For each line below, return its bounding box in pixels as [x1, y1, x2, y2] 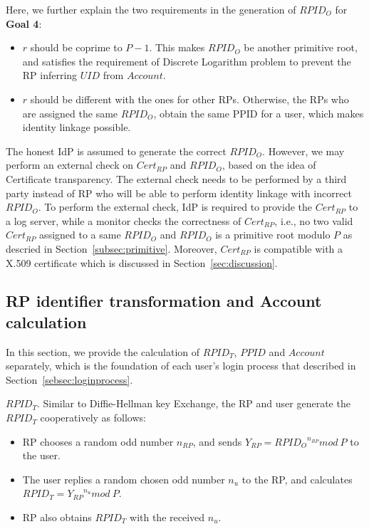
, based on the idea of [222, 157, 316, 172]
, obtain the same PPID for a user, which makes [153, 105, 364, 120]
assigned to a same [39, 227, 121, 242]
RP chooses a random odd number [22, 434, 174, 449]
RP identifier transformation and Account [6, 290, 322, 312]
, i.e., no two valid [274, 213, 353, 228]
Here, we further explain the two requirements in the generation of [6, 2, 296, 16]
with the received [130, 510, 205, 525]
